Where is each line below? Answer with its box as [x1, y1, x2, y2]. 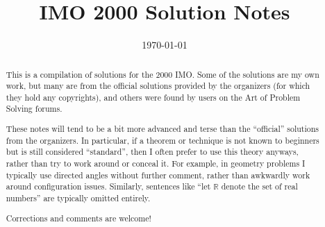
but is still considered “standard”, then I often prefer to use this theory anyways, [6, 146, 299, 158]
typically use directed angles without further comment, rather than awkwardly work [6, 169, 310, 180]
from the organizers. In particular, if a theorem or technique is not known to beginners [6, 134, 319, 146]
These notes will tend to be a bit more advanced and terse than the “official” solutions [6, 123, 319, 135]
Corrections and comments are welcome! [6, 212, 151, 224]
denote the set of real [221, 180, 298, 192]
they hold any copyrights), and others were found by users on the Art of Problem [6, 91, 301, 103]
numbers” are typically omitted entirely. [6, 192, 151, 203]
